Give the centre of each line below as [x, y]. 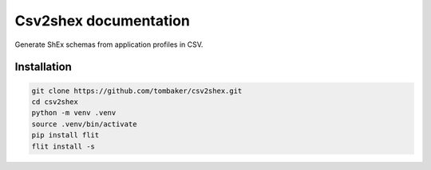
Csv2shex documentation [103, 21]
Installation [43, 67]
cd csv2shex [55, 102]
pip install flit [65, 135]
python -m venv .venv [74, 113]
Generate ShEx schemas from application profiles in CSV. [109, 44]
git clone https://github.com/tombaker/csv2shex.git [137, 91]
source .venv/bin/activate [84, 124]
